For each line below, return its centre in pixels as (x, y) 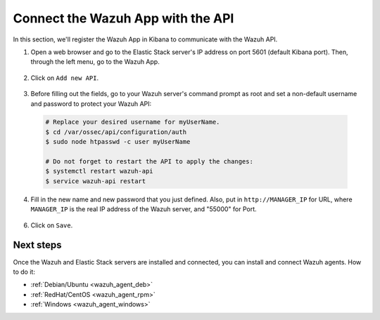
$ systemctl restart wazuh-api (100, 171)
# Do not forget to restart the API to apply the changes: (149, 162)
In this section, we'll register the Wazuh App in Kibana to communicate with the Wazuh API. (145, 39)
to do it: (24, 272)
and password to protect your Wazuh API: (91, 104)
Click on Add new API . (64, 78)
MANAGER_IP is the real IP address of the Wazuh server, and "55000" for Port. (144, 209)
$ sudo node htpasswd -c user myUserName (118, 142)
